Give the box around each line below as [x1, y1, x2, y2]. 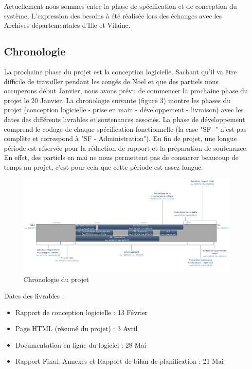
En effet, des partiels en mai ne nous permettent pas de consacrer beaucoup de [4, 152, 239, 162]
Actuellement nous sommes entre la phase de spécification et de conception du [4, 1, 237, 11]
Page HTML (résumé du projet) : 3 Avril [15, 323, 138, 334]
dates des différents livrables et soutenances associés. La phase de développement [4, 114, 245, 124]
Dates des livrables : [4, 291, 64, 301]
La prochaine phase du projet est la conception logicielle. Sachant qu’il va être [4, 66, 237, 76]
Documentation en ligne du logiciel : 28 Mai [15, 339, 146, 350]
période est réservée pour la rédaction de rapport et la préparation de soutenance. [4, 142, 248, 153]
